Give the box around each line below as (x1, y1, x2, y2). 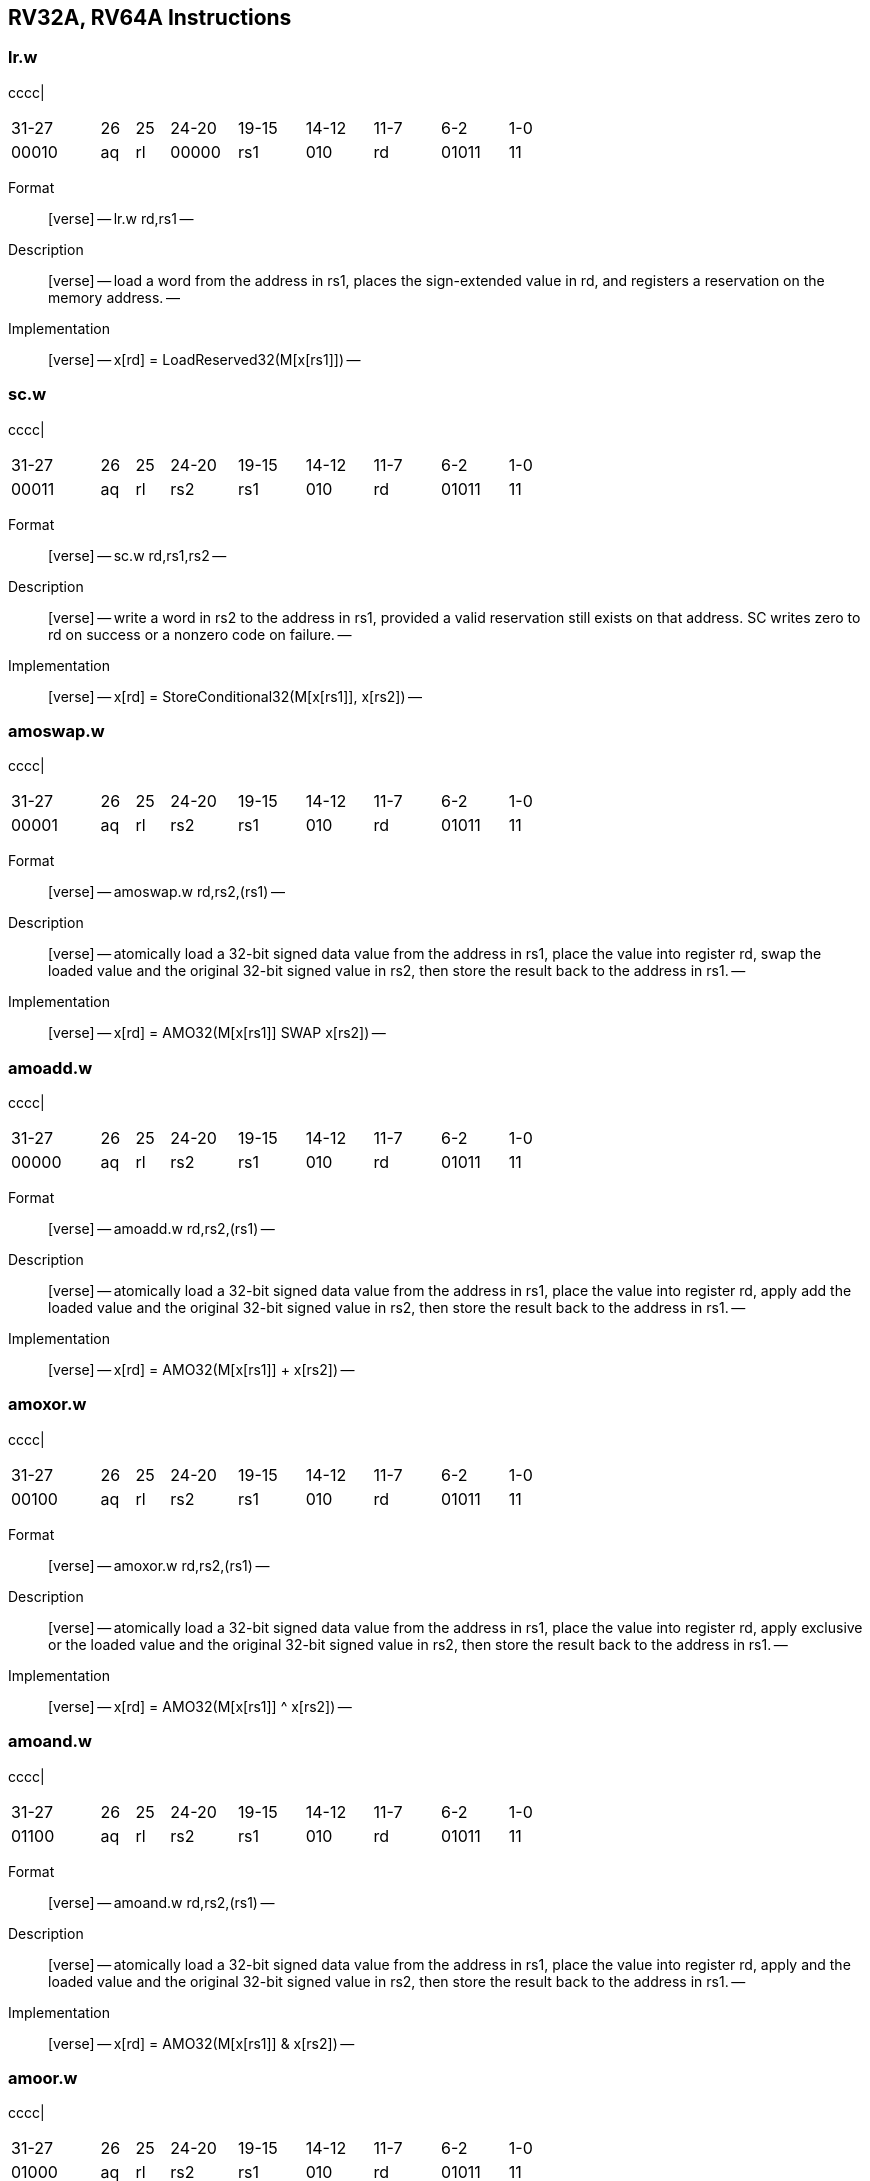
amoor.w (8, 2067, 78, 2088)
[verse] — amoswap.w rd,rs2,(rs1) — (48, 883, 285, 901)
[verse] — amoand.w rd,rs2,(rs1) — (48, 1893, 275, 1911)
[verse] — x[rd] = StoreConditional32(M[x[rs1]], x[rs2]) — (48, 687, 423, 705)
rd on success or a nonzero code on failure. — (48, 625, 352, 643)
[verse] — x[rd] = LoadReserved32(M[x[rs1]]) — (48, 350, 361, 368)
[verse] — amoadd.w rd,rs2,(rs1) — (48, 1220, 275, 1238)
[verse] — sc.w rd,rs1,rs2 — (48, 546, 227, 564)
